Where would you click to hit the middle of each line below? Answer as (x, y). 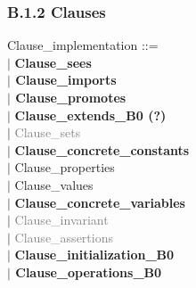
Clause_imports (66, 80)
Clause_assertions (64, 237)
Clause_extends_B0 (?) (90, 115)
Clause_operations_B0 (89, 272)
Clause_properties (65, 167)
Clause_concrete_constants (102, 149)
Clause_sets (48, 132)
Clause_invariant (61, 220)
